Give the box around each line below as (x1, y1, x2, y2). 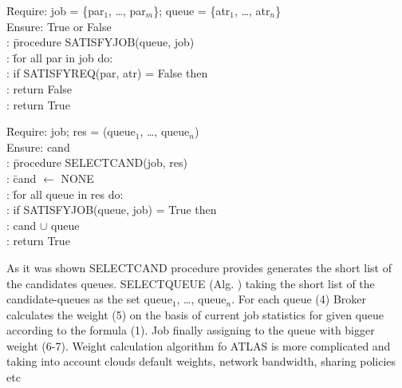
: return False (6, 80, 73, 97)
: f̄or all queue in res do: (6, 185, 124, 202)
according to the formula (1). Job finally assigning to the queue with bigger (6, 322, 375, 339)
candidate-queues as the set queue (6, 291, 172, 307)
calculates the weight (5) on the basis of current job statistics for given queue (6, 306, 384, 323)
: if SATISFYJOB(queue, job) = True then (6, 201, 217, 218)
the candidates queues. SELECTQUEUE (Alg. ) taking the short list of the (6, 275, 375, 291)
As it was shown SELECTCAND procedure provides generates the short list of (6, 259, 392, 275)
